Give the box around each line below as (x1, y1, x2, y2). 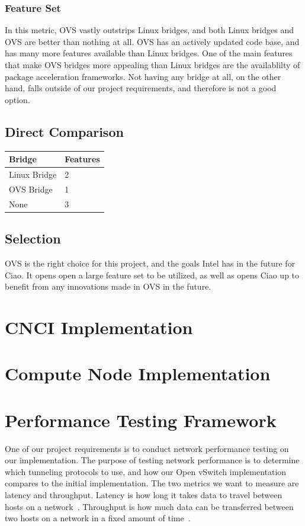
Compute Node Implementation (5, 361, 271, 386)
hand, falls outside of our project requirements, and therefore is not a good (5, 82, 277, 94)
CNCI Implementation (5, 315, 193, 339)
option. (5, 93, 30, 105)
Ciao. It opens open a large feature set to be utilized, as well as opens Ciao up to (5, 268, 300, 281)
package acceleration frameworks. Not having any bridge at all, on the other (5, 70, 281, 82)
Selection (5, 229, 61, 248)
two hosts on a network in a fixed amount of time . (5, 512, 191, 524)
